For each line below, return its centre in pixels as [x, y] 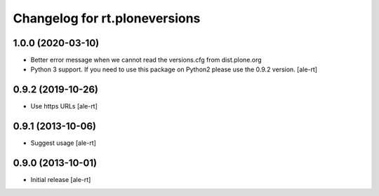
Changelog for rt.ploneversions [107, 18]
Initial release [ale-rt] [61, 180]
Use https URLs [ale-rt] [64, 106]
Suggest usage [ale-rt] [63, 143]
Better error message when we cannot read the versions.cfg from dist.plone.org [146, 60]
